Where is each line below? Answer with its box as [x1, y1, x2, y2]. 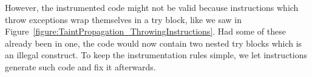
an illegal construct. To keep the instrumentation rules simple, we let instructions [5, 49, 307, 61]
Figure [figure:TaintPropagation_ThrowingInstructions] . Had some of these [5, 25, 286, 38]
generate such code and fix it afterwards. [5, 60, 156, 73]
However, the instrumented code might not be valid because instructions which [5, 1, 299, 13]
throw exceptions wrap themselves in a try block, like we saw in [5, 13, 242, 25]
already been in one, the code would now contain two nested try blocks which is [5, 36, 302, 49]
